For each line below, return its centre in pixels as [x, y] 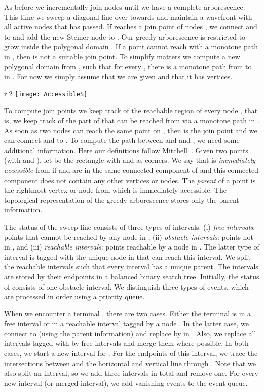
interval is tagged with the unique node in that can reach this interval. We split [127, 256]
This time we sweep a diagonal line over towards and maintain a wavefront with [128, 16]
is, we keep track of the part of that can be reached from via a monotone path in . [132, 120]
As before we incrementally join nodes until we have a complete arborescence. [125, 7]
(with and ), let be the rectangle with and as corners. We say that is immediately [130, 160]
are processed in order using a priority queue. [74, 296]
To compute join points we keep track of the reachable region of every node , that [131, 110]
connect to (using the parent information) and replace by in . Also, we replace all [130, 333]
